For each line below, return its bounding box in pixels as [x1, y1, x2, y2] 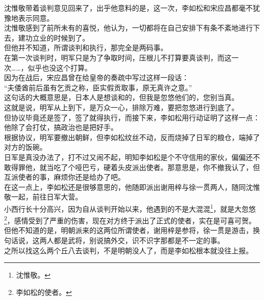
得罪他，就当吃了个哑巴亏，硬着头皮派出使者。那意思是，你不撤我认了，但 [11, 161, 260, 172]
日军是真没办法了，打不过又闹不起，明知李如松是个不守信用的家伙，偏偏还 [4, 151, 253, 162]
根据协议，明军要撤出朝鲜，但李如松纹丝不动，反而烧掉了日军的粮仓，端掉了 [4, 131, 260, 142]
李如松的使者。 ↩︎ [16, 286, 72, 297]
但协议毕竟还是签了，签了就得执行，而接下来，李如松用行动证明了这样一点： [4, 112, 260, 122]
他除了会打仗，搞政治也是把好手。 [4, 122, 118, 132]
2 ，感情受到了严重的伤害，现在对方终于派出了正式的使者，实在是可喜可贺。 [4, 214, 256, 225]
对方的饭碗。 [4, 142, 47, 152]
